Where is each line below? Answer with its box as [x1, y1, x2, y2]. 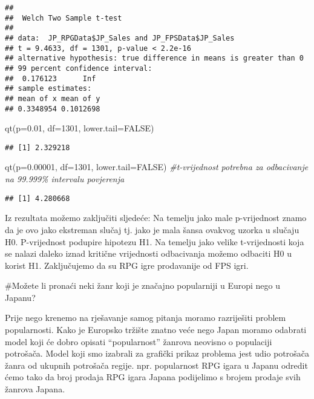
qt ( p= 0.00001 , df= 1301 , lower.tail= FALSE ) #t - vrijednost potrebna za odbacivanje [5, 160, 309, 173]
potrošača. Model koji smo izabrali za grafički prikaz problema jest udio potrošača [5, 347, 310, 360]
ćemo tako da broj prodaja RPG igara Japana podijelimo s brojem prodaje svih [5, 371, 301, 383]
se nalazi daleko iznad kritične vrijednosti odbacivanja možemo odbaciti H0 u [5, 247, 292, 260]
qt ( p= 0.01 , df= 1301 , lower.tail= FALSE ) [5, 122, 154, 134]
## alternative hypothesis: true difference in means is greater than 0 [5, 54, 304, 63]
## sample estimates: [5, 84, 92, 93]
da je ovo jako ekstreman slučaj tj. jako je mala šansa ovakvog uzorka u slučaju [5, 223, 299, 236]
